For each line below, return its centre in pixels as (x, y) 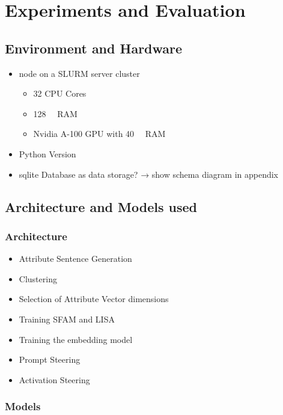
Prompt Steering (50, 359)
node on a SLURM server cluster (79, 73)
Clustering (38, 278)
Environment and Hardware (94, 48)
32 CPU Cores (60, 93)
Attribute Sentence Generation (75, 259)
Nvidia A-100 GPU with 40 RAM (99, 134)
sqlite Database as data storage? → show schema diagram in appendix (148, 174)
